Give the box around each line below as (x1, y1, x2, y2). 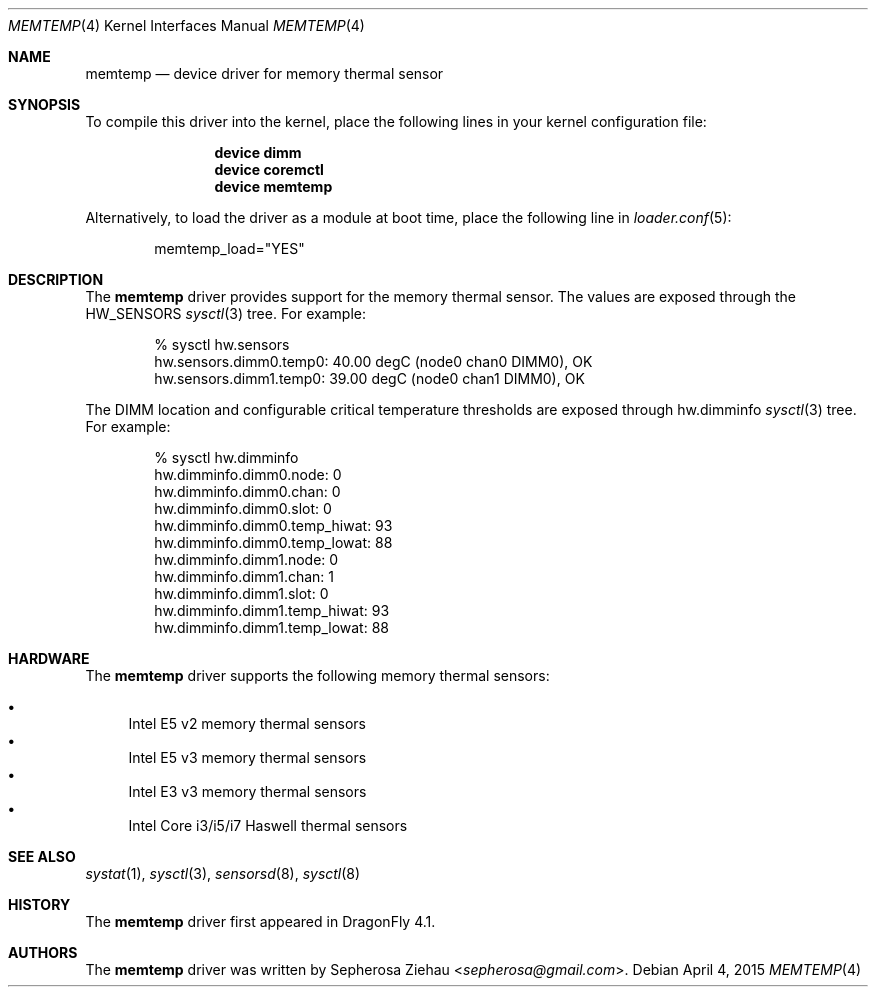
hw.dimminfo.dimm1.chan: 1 (154, 568, 335, 585)
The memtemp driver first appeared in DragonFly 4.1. (85, 913, 436, 930)
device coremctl (214, 161, 324, 178)
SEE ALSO (8, 848, 76, 865)
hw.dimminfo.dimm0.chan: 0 (154, 483, 341, 500)
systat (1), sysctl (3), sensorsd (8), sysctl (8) (85, 865, 361, 882)
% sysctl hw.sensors (154, 336, 290, 353)
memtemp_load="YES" (154, 240, 305, 257)
